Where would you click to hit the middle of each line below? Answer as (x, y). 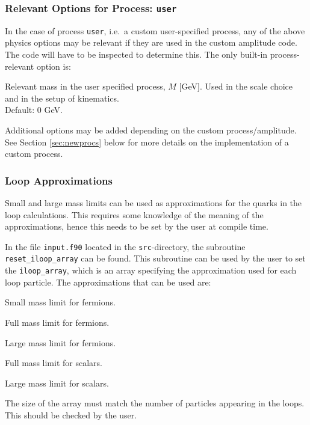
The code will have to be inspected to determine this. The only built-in (136, 54)
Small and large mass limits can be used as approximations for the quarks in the (153, 203)
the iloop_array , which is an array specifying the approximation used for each (151, 270)
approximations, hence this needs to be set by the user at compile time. (137, 226)
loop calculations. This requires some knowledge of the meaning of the (134, 214)
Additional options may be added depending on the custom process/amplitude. (151, 130)
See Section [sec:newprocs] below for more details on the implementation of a (147, 142)
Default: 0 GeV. (34, 110)
